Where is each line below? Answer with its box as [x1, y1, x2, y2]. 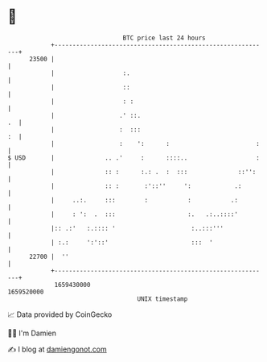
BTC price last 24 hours [122, 34, 206, 42]
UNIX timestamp [137, 294, 188, 303]
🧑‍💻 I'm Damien [7, 328, 57, 338]
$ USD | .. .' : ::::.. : [7, 153, 261, 162]
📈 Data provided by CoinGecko [7, 310, 113, 319]
